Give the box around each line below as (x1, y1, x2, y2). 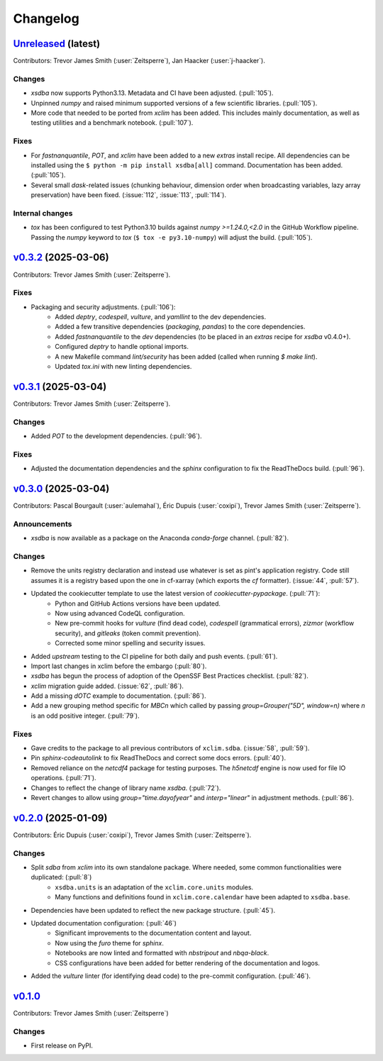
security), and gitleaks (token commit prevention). (55, 628, 201, 638)
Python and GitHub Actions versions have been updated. (55, 599, 221, 608)
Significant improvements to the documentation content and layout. (55, 929, 252, 938)
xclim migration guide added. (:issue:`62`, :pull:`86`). (30, 682, 184, 690)
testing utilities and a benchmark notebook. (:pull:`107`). (30, 118, 194, 127)
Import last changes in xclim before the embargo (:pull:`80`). (30, 662, 207, 670)
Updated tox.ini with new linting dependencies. (55, 362, 192, 370)
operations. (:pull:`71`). (30, 774, 96, 782)
